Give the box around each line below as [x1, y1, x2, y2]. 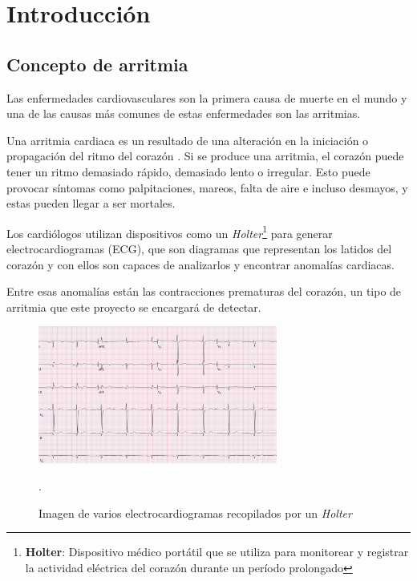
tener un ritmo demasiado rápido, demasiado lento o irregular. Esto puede [6, 163, 370, 180]
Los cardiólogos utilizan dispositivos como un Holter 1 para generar [6, 222, 333, 241]
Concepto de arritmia [6, 51, 188, 76]
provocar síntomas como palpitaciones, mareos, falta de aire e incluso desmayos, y [6, 179, 408, 196]
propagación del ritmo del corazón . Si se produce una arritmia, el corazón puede [6, 147, 404, 164]
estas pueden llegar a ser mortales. [6, 195, 176, 212]
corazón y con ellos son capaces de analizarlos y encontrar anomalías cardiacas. [6, 256, 395, 272]
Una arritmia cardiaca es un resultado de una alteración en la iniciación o [6, 131, 369, 148]
